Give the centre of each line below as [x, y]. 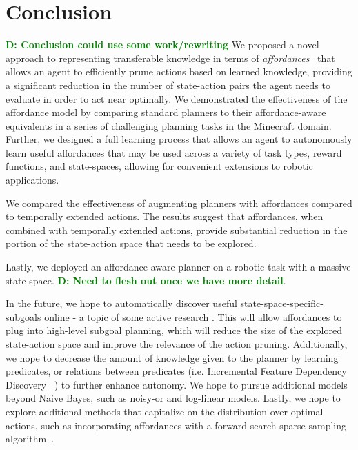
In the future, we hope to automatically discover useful [121, 303]
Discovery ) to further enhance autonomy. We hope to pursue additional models [177, 384]
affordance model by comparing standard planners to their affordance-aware [166, 112]
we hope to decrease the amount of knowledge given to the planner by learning [172, 357]
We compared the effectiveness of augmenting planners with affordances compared [179, 203]
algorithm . [30, 439]
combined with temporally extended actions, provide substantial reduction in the [177, 229]
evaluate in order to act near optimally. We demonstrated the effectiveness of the [177, 98]
